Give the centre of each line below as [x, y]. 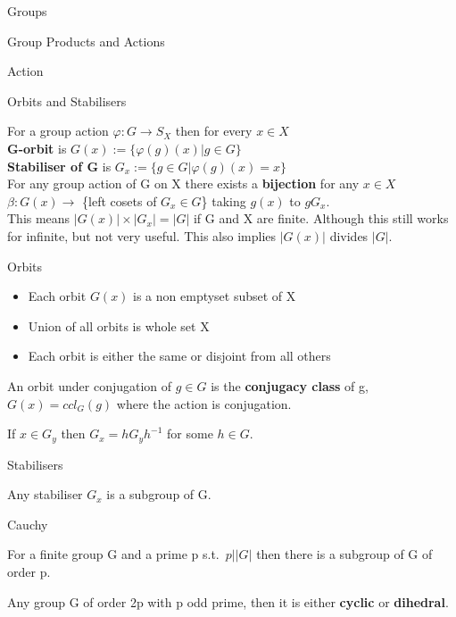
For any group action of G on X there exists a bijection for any [183, 183]
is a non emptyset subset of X [215, 296]
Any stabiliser [45, 494]
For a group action [58, 131]
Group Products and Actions [86, 41]
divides [349, 235]
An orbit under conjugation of [90, 385]
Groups [27, 11]
